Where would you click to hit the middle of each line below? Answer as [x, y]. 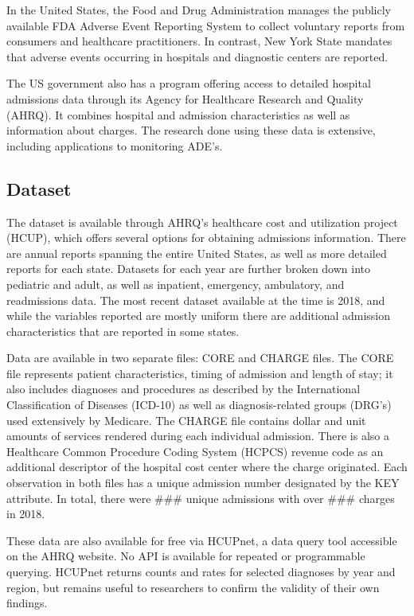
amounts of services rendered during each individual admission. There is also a [198, 436]
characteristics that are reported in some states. [123, 331]
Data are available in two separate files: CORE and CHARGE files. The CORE [200, 358]
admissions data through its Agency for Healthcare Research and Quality [185, 98]
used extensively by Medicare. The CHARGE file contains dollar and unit [186, 420]
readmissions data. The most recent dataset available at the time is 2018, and [196, 300]
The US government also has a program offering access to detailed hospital [189, 83]
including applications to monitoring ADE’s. [115, 145]
